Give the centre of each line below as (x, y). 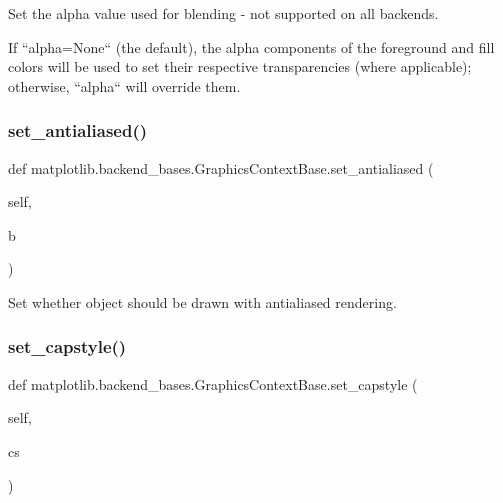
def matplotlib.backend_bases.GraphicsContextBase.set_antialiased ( (221, 167)
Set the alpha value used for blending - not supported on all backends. (223, 13)
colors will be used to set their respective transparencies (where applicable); (240, 66)
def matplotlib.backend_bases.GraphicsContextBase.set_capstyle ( (213, 383)
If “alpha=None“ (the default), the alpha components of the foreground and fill (251, 46)
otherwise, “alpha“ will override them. (124, 85)
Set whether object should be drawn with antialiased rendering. (202, 301)
